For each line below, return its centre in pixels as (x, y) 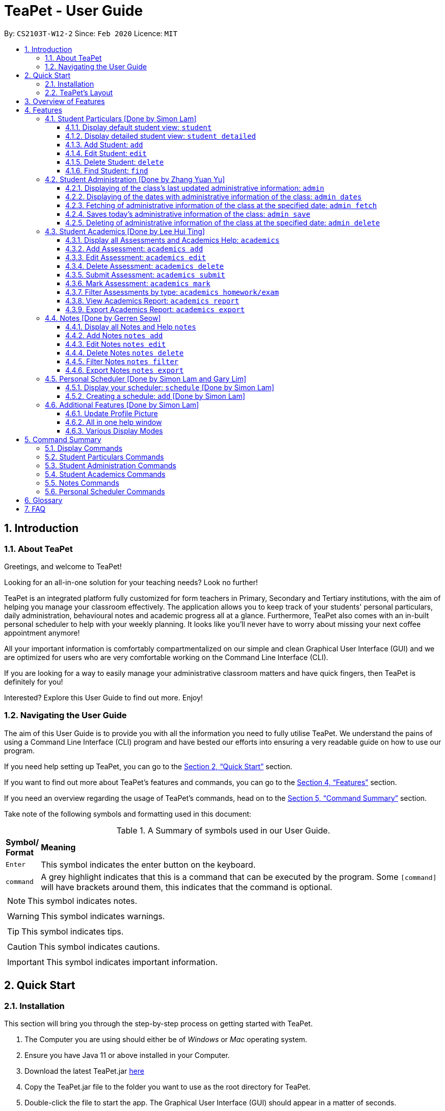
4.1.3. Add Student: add (104, 144)
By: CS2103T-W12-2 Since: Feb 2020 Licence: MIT (91, 33)
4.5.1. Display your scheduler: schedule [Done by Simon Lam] (170, 387)
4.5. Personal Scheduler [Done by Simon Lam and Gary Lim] (146, 378)
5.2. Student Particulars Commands (104, 457)
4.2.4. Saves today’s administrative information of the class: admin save (188, 214)
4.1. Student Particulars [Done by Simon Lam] (121, 118)
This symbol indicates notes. (83, 901)
